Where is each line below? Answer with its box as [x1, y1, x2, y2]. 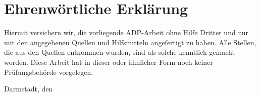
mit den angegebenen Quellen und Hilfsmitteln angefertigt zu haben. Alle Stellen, [4, 37, 256, 47]
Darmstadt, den [4, 83, 53, 94]
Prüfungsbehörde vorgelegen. [4, 66, 93, 77]
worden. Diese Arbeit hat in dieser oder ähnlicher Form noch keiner [4, 56, 213, 67]
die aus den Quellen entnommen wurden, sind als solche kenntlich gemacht [4, 47, 235, 57]
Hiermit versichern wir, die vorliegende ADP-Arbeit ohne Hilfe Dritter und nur [4, 27, 249, 38]
